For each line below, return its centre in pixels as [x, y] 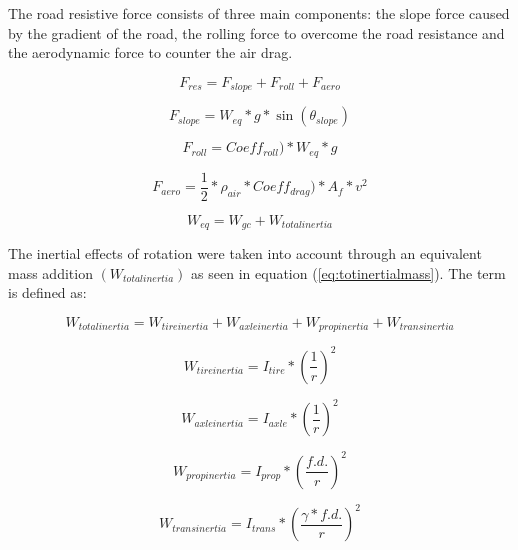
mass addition [50, 272]
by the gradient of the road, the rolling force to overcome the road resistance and [256, 32]
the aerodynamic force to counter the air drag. [150, 52]
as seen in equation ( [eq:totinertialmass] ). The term [348, 272]
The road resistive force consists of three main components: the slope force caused [259, 13]
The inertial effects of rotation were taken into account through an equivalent [245, 253]
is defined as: [47, 292]
